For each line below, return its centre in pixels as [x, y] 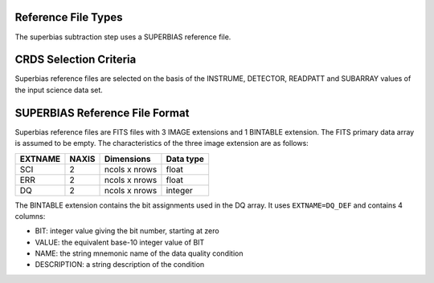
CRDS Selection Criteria [76, 60]
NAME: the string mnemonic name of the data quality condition [139, 253]
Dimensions [127, 159]
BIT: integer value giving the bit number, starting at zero [127, 231]
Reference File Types [69, 17]
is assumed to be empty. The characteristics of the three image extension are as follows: [162, 144]
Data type [185, 159]
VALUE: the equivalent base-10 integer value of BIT [120, 242]
